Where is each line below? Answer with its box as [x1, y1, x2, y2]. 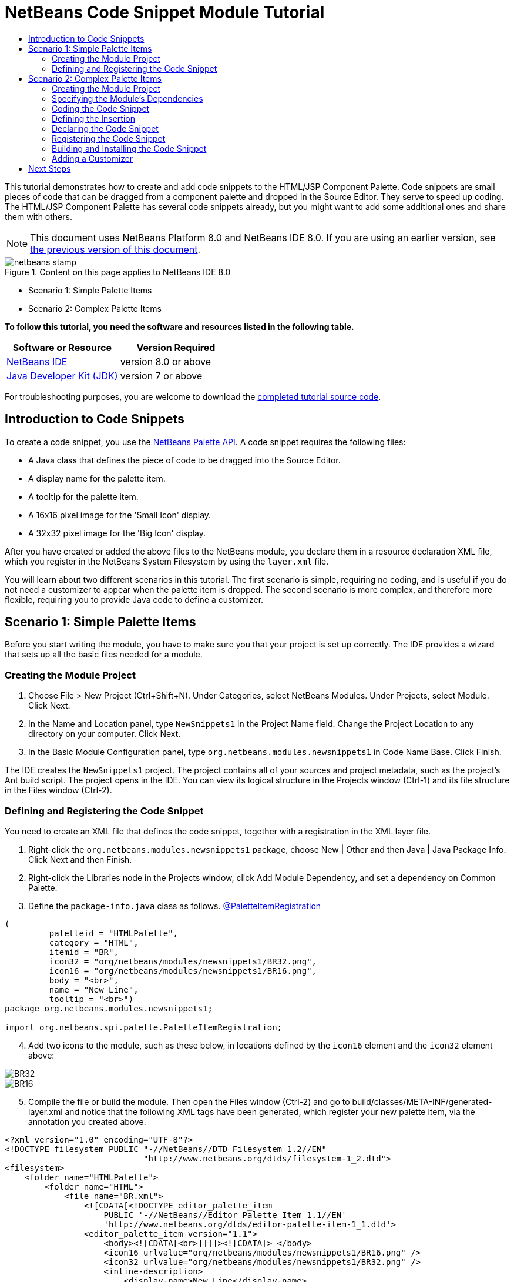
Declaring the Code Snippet [52, 123, 159, 133]
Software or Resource [12, 341, 112, 353]
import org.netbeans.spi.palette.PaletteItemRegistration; [5, 1022, 283, 1032]
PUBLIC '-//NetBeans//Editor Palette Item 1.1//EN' [103, 1210, 347, 1220]
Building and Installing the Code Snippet [52, 143, 207, 153]
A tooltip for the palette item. [28, 491, 139, 502]
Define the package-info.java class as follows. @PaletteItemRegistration [28, 900, 321, 911]
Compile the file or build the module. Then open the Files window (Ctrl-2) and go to [28, 1096, 350, 1107]
